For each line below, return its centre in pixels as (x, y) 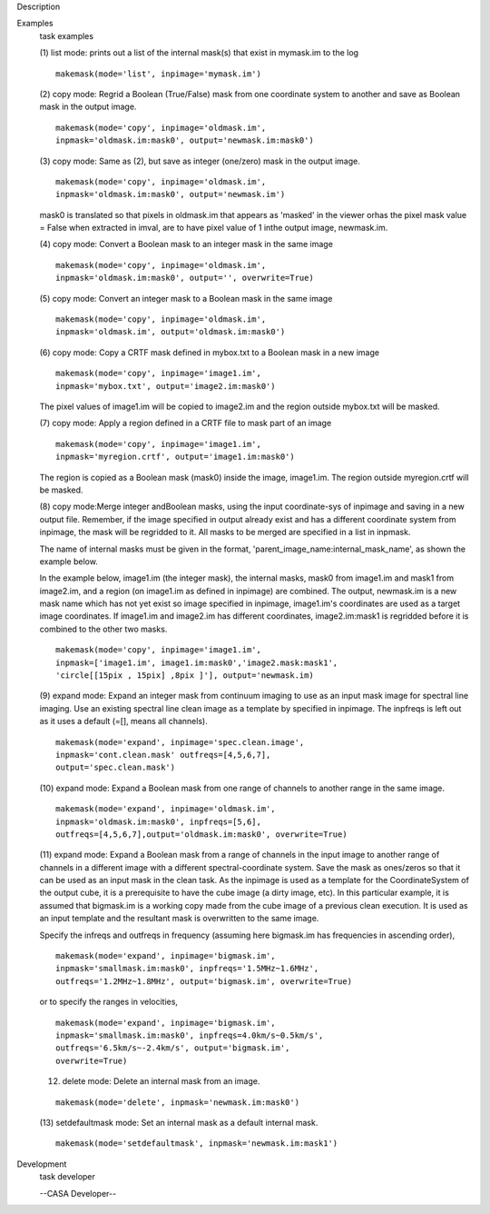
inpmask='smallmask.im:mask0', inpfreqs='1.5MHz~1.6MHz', (187, 969)
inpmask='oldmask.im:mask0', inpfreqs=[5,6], (159, 821)
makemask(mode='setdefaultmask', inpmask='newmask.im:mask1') (197, 1144)
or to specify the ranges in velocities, (109, 1002)
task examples (67, 35)
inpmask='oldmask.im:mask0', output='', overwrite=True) (185, 278)
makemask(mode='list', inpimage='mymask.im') (159, 74)
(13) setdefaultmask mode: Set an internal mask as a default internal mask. (179, 1122)
